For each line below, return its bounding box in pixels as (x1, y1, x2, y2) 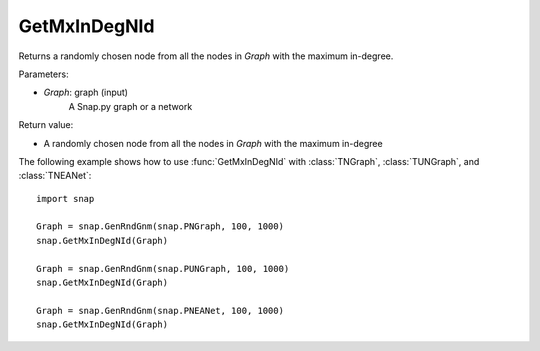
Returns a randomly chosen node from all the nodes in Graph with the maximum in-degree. (18, 50, 394, 62)
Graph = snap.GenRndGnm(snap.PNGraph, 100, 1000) (36, 221, 285, 232)
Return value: (18, 119, 74, 131)
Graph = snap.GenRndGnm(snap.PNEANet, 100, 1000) (36, 305, 285, 316)
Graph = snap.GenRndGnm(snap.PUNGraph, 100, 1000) (36, 263, 290, 274)
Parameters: (18, 68, 69, 80)
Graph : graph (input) (43, 86, 129, 99)
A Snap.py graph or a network (68, 100, 193, 112)
